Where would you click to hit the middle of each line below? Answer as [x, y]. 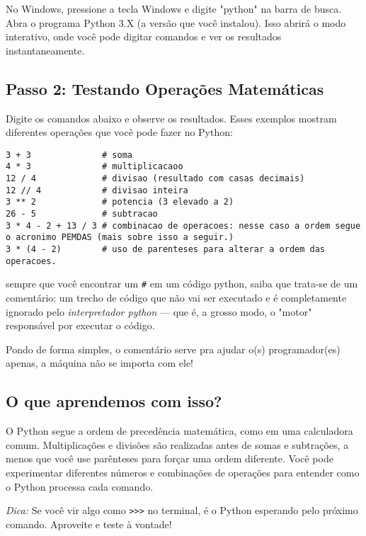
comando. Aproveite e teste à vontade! [89, 524]
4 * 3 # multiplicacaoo [95, 167]
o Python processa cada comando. [80, 486]
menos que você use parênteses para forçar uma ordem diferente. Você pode [170, 458]
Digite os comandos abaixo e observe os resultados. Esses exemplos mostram [171, 118]
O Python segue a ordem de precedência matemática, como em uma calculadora [179, 431]
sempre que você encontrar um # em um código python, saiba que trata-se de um [182, 284]
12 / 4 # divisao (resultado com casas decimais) [155, 179]
